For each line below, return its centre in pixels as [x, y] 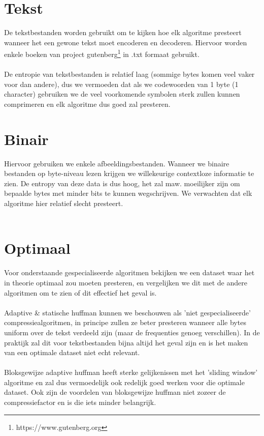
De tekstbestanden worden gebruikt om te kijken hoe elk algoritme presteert [123, 32]
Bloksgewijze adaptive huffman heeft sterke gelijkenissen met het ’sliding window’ [131, 372]
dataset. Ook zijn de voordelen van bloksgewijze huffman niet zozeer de [115, 392]
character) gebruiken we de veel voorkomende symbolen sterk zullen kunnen [122, 94]
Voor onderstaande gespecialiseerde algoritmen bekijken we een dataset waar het [129, 272]
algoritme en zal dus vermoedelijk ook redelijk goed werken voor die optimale [124, 382]
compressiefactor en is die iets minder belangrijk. [80, 402]
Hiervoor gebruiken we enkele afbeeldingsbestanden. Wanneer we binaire [117, 163]
